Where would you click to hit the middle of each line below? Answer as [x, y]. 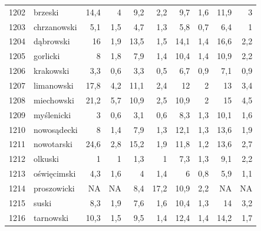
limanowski [54, 85]
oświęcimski [55, 173]
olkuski [46, 159]
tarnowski [51, 217]
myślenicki [52, 114]
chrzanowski [55, 26]
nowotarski [53, 144]
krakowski [52, 71]
